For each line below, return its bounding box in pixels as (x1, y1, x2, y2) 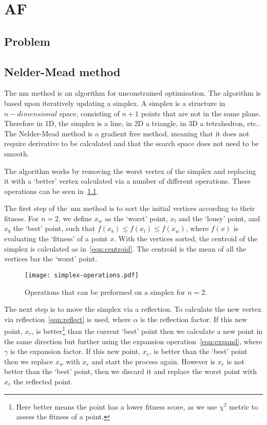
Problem (4, 33, 50, 49)
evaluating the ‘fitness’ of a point (4, 233, 108, 244)
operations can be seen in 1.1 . (4, 185, 99, 196)
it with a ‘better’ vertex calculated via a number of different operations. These (4, 175, 251, 186)
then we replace (4, 356, 53, 366)
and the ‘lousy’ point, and (178, 213, 260, 223)
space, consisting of (59, 108, 120, 118)
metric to (229, 401, 258, 412)
